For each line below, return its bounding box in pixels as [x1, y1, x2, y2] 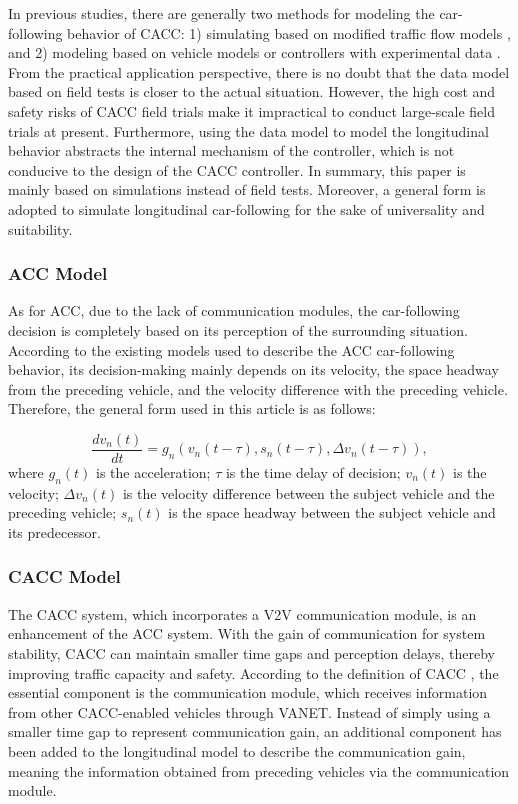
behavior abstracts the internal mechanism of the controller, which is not [8, 140, 455, 161]
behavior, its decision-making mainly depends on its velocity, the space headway [8, 359, 499, 380]
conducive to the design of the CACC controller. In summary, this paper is [8, 159, 466, 180]
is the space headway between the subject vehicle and [168, 502, 496, 523]
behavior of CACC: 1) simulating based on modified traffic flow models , [67, 22, 511, 43]
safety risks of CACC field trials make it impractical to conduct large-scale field [8, 100, 495, 121]
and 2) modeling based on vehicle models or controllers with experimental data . [8, 42, 501, 63]
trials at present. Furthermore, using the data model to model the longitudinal [8, 120, 489, 141]
